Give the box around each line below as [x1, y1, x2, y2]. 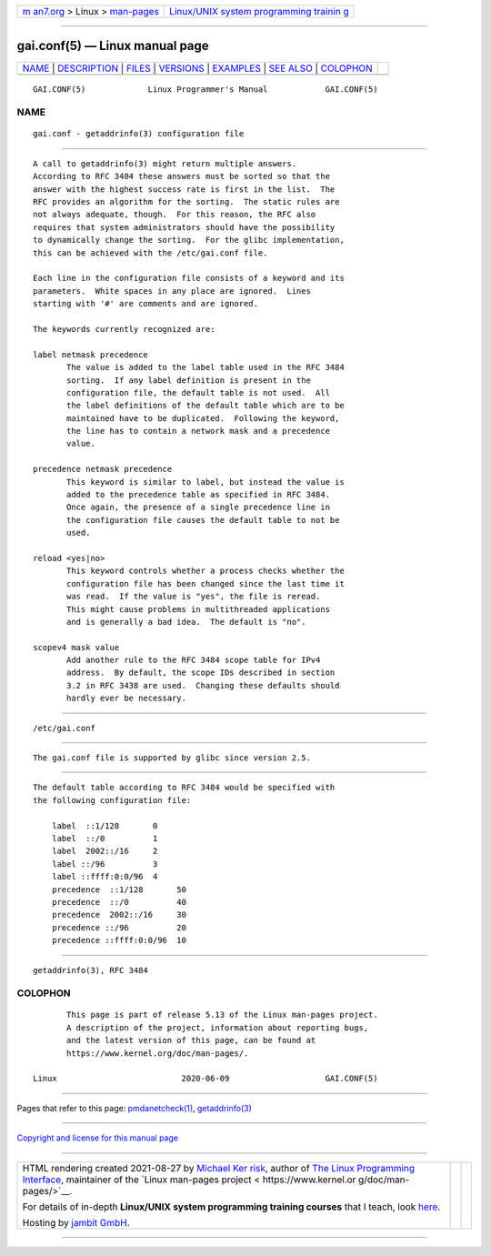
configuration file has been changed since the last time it [66, 578, 345, 588]
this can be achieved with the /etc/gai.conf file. [33, 247, 268, 258]
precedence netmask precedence [33, 464, 173, 475]
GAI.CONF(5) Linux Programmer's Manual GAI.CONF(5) [33, 84, 378, 95]
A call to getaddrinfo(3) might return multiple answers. [33, 158, 297, 168]
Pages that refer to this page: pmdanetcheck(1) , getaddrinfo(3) [16, 1102, 252, 1113]
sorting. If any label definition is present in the [66, 375, 311, 386]
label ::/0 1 [51, 833, 158, 843]
